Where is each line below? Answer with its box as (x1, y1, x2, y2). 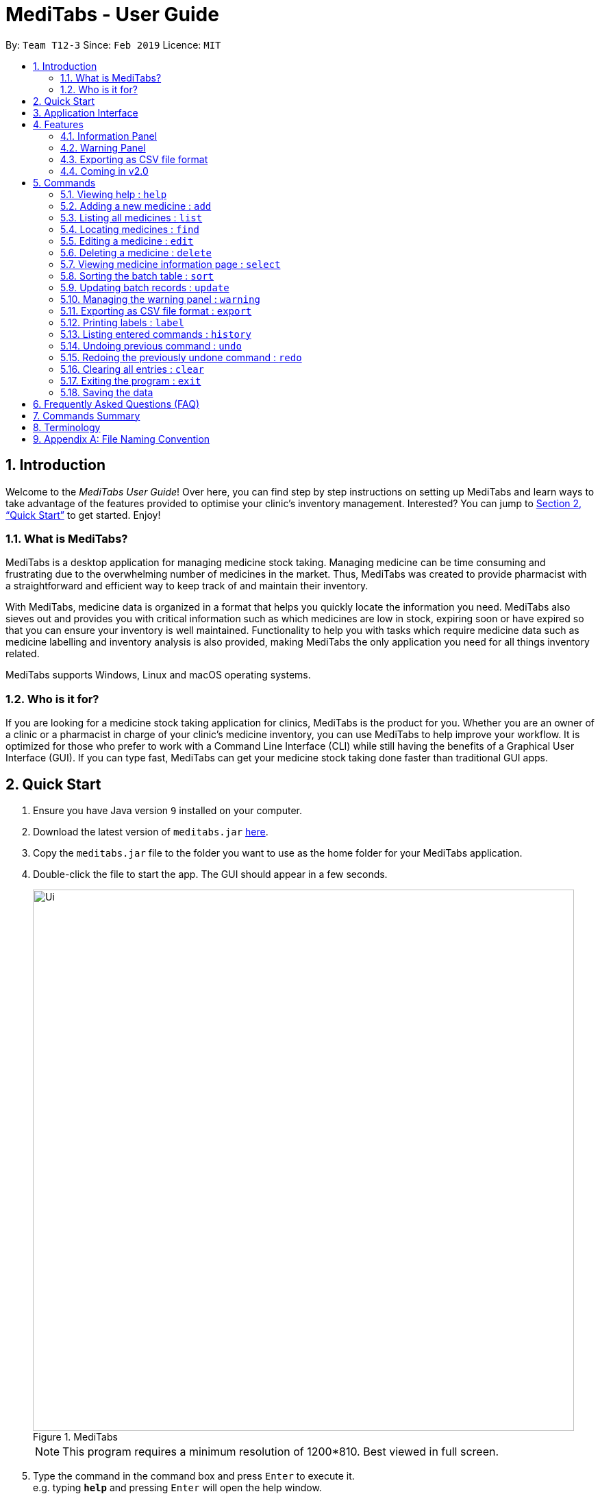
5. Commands (33, 176, 96, 188)
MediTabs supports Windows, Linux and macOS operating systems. (5, 669, 311, 681)
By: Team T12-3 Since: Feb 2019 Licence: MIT (5, 38, 221, 51)
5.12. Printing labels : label (60, 316, 184, 328)
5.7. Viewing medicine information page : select (60, 258, 281, 270)
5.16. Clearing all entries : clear (60, 363, 205, 375)
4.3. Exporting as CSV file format (60, 153, 208, 165)
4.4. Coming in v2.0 (60, 164, 149, 177)
